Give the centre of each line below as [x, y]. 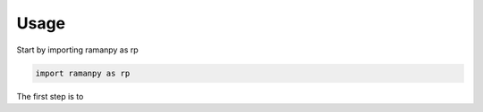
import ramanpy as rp [83, 73]
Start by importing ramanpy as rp [77, 50]
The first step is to [50, 96]
